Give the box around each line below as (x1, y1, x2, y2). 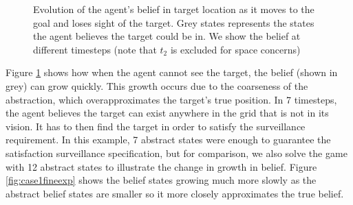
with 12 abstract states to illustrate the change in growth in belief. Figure (6, 159, 317, 173)
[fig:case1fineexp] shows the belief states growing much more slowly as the (6, 173, 317, 187)
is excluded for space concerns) (170, 42, 301, 56)
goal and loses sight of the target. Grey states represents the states (33, 15, 314, 29)
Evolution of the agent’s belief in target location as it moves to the (33, 2, 314, 16)
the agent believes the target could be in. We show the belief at (33, 29, 301, 43)
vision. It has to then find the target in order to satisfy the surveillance (6, 119, 306, 133)
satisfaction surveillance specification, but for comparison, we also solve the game (6, 145, 347, 160)
